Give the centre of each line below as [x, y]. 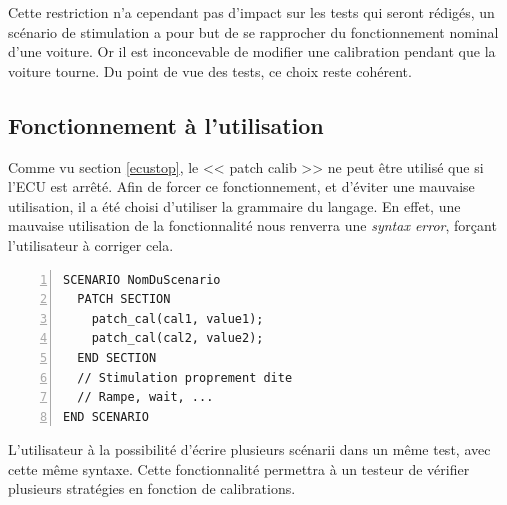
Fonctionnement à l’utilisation [166, 124]
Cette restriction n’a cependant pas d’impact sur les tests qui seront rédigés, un [251, 12]
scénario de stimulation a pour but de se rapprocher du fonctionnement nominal [253, 31]
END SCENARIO [106, 416]
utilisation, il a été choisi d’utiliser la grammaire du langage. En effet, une [234, 205]
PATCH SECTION [124, 299]
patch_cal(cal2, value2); [177, 338]
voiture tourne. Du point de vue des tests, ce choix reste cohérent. [210, 70]
